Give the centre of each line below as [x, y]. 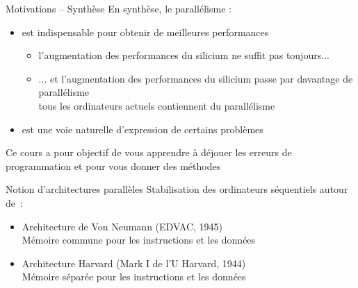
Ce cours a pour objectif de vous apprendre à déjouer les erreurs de [149, 152]
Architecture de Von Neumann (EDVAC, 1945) [122, 226]
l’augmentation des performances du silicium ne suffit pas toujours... [184, 55]
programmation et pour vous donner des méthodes [113, 166]
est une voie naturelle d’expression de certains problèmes [143, 129]
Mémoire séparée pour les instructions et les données [134, 277]
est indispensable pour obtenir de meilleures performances [145, 32]
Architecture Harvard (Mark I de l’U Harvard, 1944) [134, 263]
